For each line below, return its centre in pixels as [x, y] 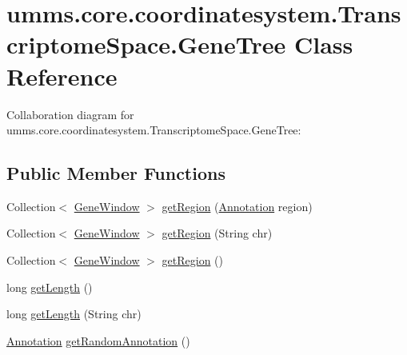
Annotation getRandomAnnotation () [98, 340]
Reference [62, 76]
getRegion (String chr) [217, 233]
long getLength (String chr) [74, 314]
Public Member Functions [116, 173]
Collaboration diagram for [70, 114]
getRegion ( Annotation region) [237, 206]
